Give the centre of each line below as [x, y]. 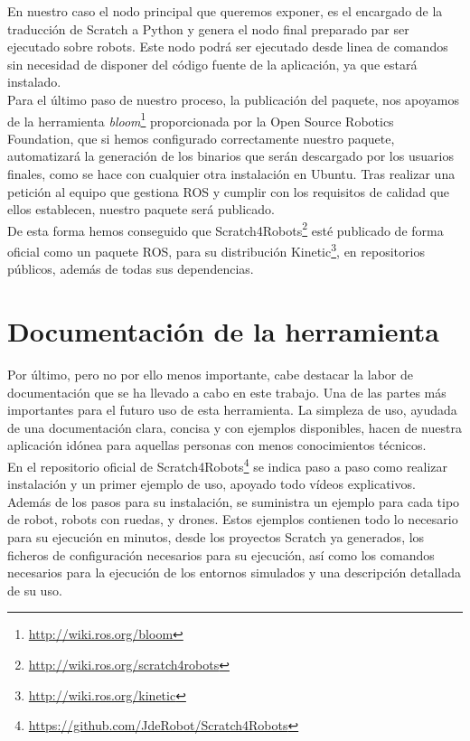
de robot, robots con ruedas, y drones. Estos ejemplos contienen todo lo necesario [233, 519]
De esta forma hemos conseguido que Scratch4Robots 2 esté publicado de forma [226, 229]
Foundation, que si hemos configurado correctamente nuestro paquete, [201, 138]
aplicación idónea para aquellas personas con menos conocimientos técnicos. [217, 445]
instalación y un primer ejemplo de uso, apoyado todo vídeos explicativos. [211, 484]
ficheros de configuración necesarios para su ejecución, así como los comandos [221, 554]
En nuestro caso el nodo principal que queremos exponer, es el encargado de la [225, 11]
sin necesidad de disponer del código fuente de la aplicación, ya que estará [212, 64]
